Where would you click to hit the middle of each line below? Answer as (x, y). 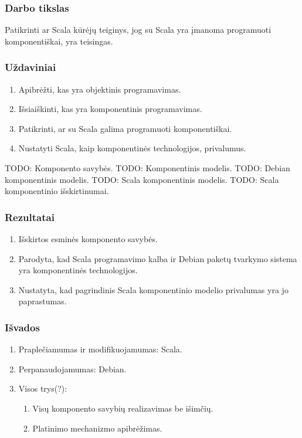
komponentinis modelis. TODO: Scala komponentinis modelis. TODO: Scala (142, 179)
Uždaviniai (30, 67)
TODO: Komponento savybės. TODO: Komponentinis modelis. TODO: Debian (147, 168)
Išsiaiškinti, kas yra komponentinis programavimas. (110, 109)
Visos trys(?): (43, 388)
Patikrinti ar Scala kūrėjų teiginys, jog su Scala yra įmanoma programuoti (138, 30)
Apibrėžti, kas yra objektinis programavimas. (100, 89)
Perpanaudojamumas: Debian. (72, 369)
